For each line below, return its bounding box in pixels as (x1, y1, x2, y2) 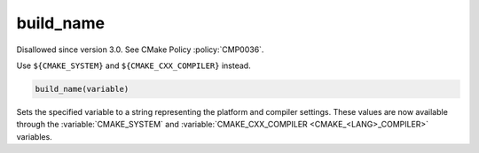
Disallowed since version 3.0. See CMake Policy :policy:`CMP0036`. (16, 44, 264, 55)
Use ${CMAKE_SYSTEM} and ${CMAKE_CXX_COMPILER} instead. (16, 60, 252, 71)
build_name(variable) (35, 84, 130, 94)
